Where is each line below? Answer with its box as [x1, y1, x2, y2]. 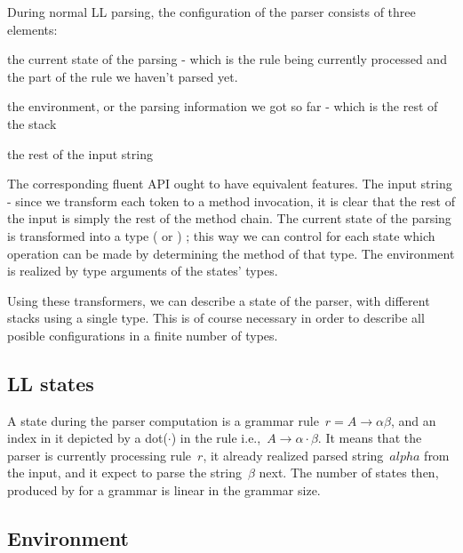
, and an [390, 411, 436, 429]
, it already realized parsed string [203, 445, 384, 464]
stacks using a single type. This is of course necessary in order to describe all [7, 309, 425, 327]
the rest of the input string [7, 144, 153, 163]
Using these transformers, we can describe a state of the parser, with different [7, 291, 430, 309]
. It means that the [317, 429, 422, 447]
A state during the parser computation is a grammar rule [7, 411, 319, 429]
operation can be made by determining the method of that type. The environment [7, 244, 455, 262]
